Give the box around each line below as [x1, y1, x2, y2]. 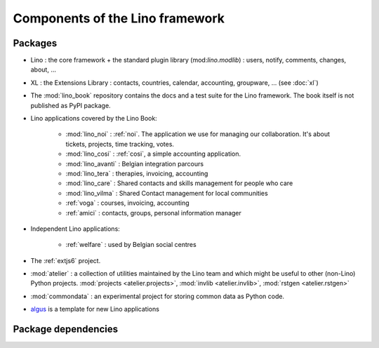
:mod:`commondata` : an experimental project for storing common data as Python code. [30, 292, 284, 300]
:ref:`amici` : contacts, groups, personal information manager [65, 208, 242, 217]
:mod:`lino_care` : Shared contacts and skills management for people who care [65, 179, 293, 187]
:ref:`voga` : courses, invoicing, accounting [65, 199, 189, 207]
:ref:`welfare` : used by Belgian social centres [65, 241, 197, 249]
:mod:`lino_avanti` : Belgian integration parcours [65, 159, 204, 168]
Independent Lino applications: [30, 225, 121, 233]
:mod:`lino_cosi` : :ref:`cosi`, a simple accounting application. [65, 149, 241, 158]
